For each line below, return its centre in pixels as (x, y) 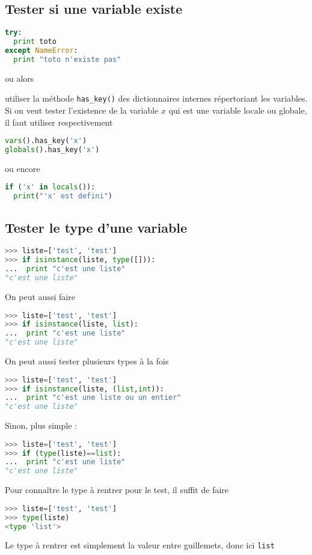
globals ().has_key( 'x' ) (52, 150)
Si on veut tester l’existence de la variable (82, 110)
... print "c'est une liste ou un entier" (93, 398)
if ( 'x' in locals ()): (50, 187)
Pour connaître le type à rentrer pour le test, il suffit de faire (117, 490)
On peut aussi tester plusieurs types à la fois (87, 361)
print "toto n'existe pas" (67, 59)
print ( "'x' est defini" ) (63, 196)
